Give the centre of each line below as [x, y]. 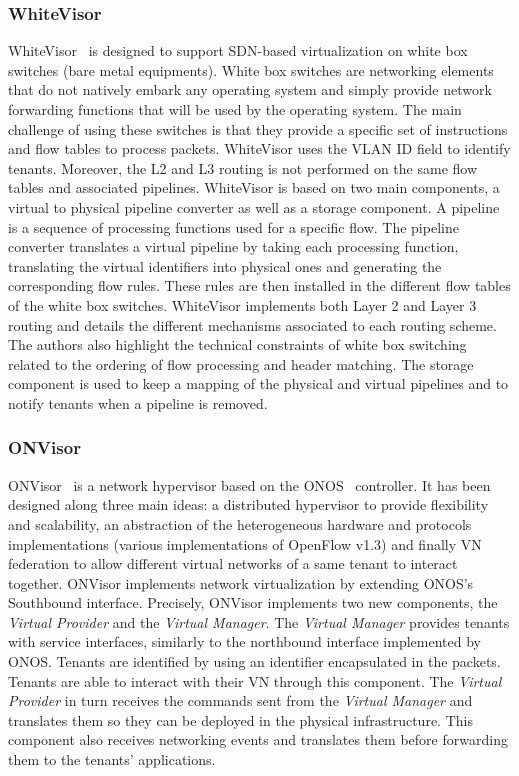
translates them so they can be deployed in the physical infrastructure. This [240, 719]
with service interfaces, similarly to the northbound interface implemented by [244, 641]
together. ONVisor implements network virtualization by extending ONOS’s [241, 582]
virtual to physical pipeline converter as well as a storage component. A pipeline [254, 206]
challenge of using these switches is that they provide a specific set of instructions [258, 128]
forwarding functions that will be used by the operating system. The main [235, 109]
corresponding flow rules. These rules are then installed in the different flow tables [259, 285]
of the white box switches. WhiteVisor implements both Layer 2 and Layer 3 [242, 304]
